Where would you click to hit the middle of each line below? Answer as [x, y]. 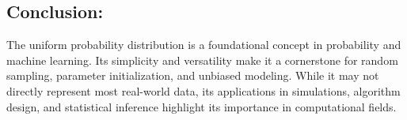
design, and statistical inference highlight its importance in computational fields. [202, 106]
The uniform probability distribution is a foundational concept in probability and [204, 45]
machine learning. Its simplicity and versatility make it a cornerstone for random [202, 60]
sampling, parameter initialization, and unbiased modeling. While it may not [193, 75]
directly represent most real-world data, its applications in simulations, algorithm [203, 90]
